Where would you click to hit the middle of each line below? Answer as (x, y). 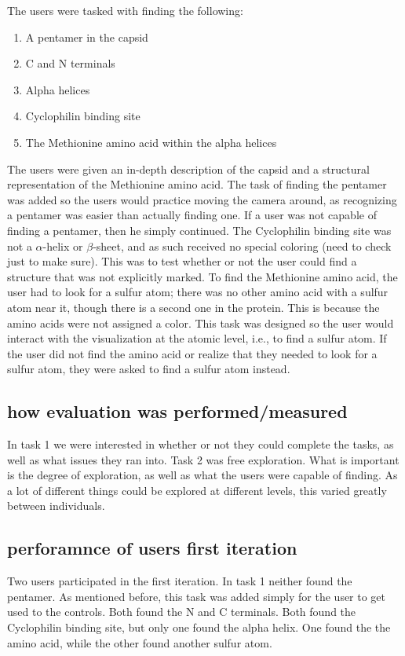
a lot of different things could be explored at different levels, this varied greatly (197, 490)
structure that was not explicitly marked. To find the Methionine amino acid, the (202, 276)
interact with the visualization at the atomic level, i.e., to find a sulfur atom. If (197, 338)
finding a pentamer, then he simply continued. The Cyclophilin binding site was (199, 230)
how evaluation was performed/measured (177, 411)
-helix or (63, 246)
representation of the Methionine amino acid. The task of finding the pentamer (197, 184)
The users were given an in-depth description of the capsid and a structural (188, 169)
